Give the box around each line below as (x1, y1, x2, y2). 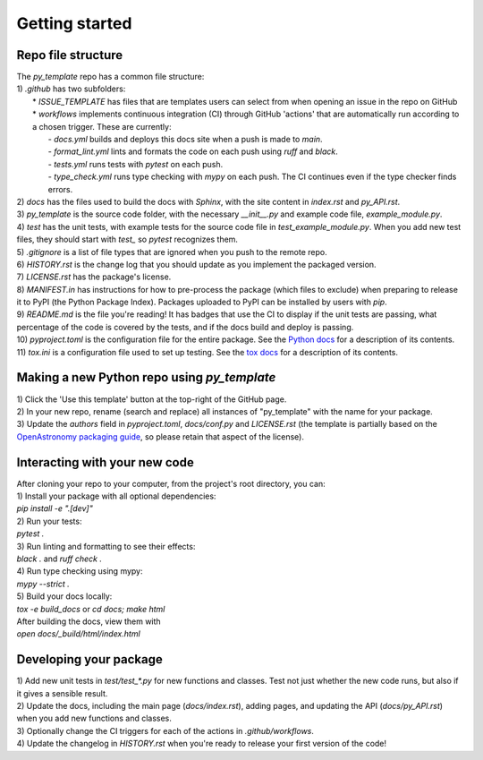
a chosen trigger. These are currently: (32, 121, 172, 132)
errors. (47, 184, 73, 194)
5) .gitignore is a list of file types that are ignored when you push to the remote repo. (16, 246, 327, 257)
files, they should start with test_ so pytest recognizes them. (16, 234, 239, 245)
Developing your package (16, 652, 163, 667)
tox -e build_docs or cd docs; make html (16, 603, 165, 614)
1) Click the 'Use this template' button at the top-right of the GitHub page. (16, 394, 287, 405)
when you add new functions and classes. (16, 713, 172, 724)
